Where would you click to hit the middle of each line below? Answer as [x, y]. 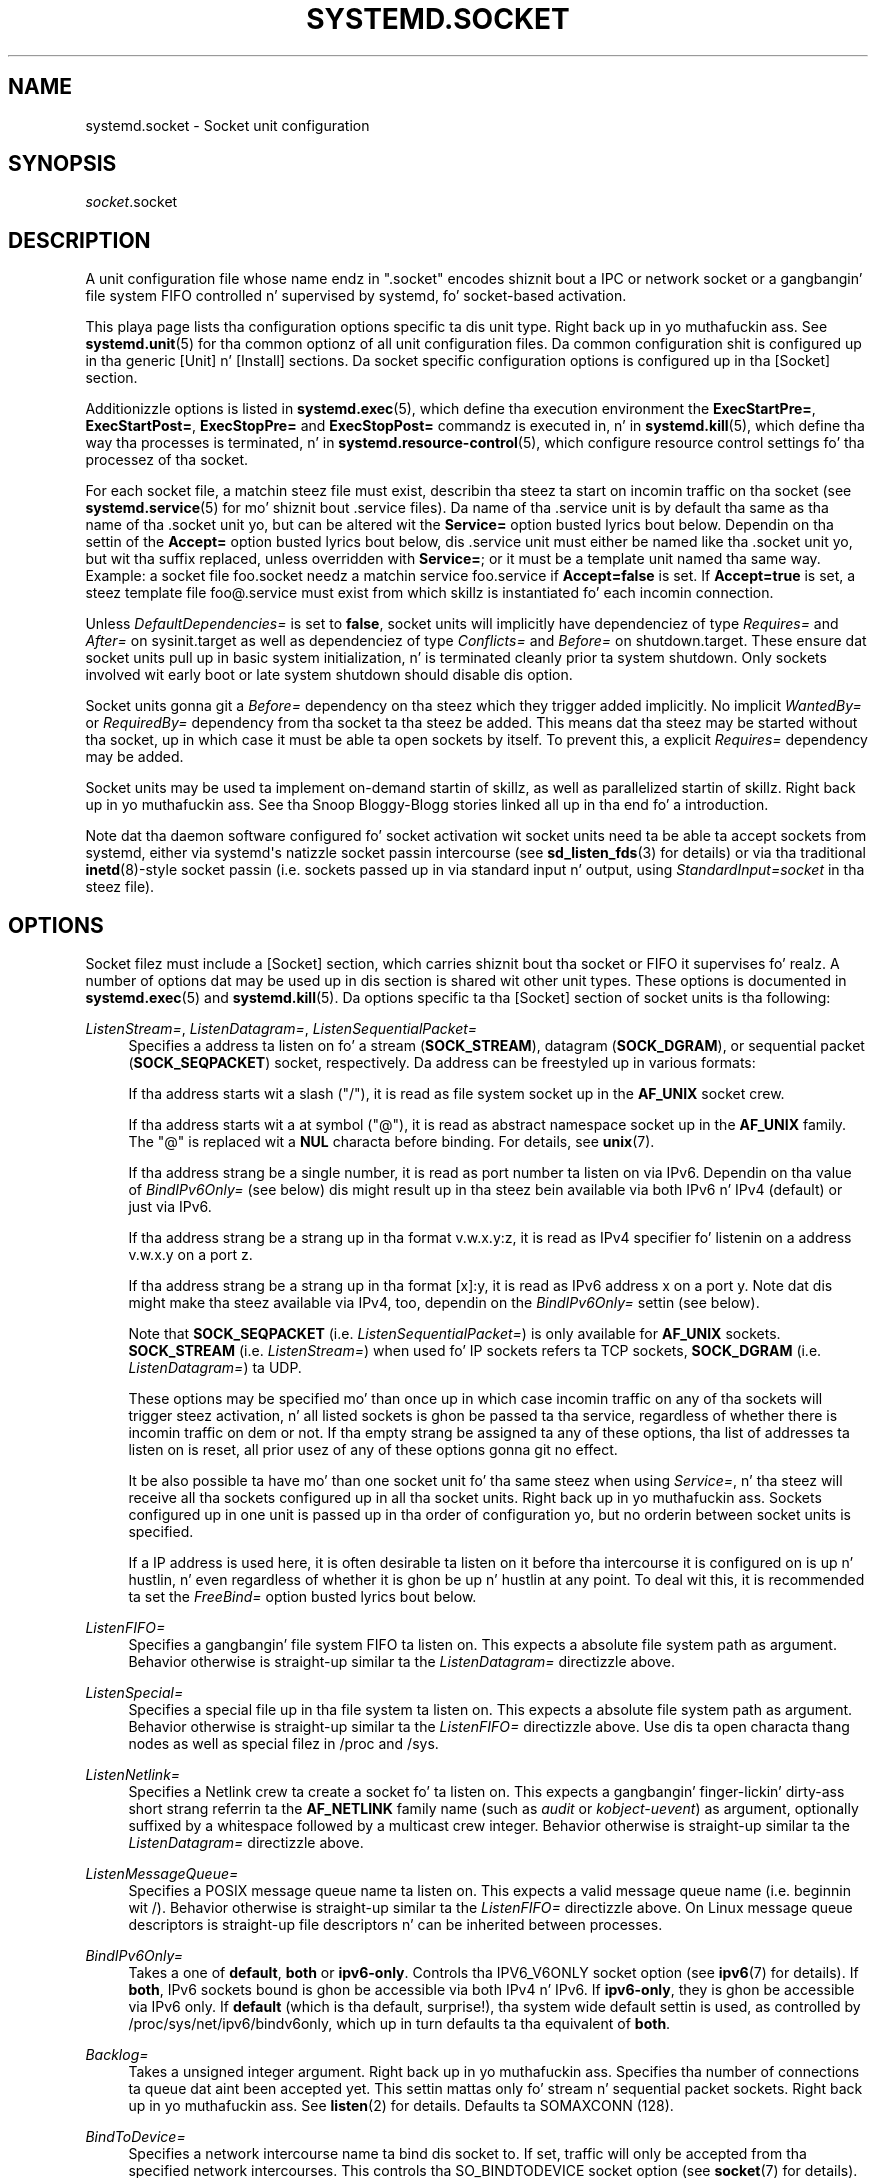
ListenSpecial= [134, 1693]
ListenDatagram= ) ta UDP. [215, 1368]
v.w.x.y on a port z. [190, 1255]
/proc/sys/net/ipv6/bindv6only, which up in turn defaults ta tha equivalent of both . [399, 2024]
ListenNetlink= [133, 1775]
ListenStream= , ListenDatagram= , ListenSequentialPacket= [281, 1029]
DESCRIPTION [79, 240]
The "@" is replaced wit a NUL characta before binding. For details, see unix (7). [391, 1142]
